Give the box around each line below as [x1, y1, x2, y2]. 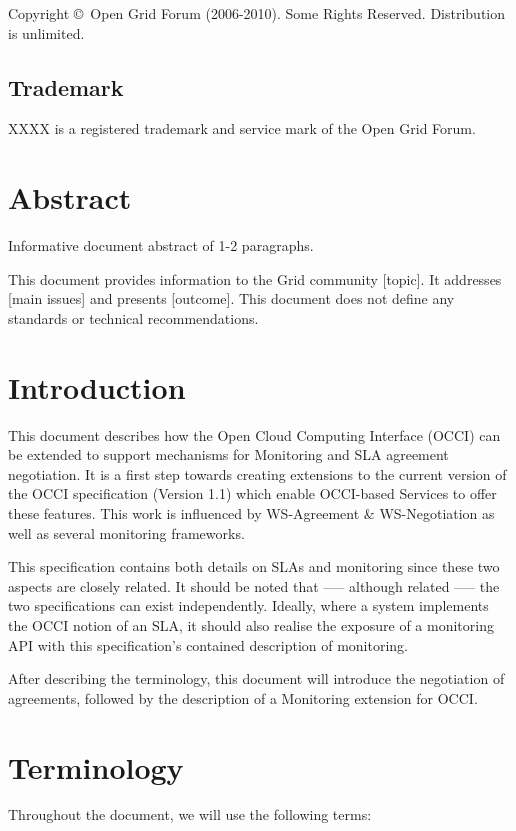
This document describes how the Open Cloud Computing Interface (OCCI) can [8, 424, 501, 445]
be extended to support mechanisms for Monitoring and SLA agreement [8, 444, 449, 465]
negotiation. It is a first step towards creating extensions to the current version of [8, 463, 507, 484]
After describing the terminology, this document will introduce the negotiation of [8, 668, 505, 689]
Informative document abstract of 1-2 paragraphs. [8, 235, 314, 256]
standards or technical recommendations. [8, 307, 259, 328]
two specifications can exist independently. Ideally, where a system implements [8, 595, 489, 616]
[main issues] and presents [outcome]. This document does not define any [8, 288, 455, 309]
